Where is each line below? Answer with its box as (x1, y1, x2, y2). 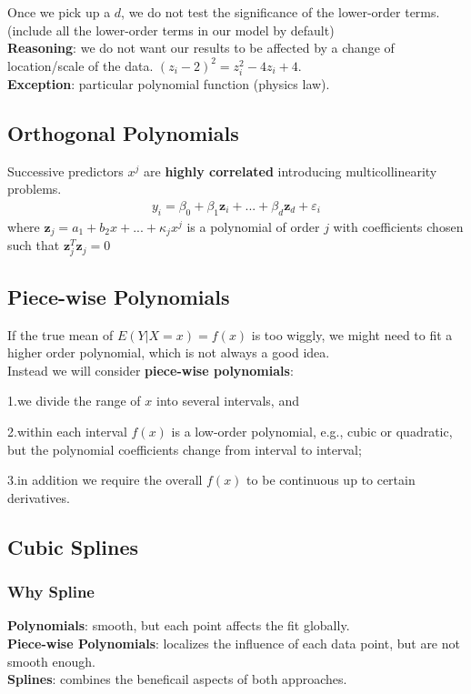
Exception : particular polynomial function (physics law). (7, 74, 330, 93)
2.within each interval (7, 421, 127, 440)
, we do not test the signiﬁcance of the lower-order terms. (121, 3, 440, 21)
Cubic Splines (7, 532, 139, 560)
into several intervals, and (155, 391, 299, 410)
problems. (7, 179, 62, 198)
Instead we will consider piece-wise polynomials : (7, 360, 294, 379)
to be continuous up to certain (246, 470, 416, 489)
